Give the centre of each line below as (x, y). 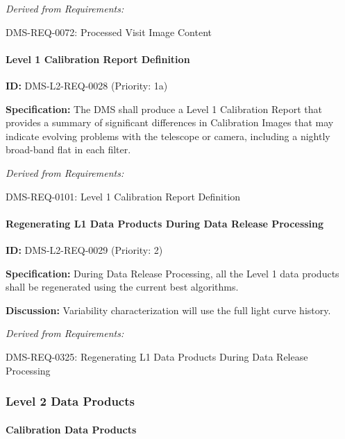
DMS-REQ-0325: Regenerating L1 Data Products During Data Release (157, 356)
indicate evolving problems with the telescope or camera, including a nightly (168, 136)
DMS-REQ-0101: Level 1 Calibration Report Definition (123, 196)
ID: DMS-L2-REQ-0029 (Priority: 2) (84, 249)
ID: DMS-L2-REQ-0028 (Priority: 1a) (87, 85)
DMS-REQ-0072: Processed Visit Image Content (109, 32)
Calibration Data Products (71, 429)
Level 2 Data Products (70, 401)
